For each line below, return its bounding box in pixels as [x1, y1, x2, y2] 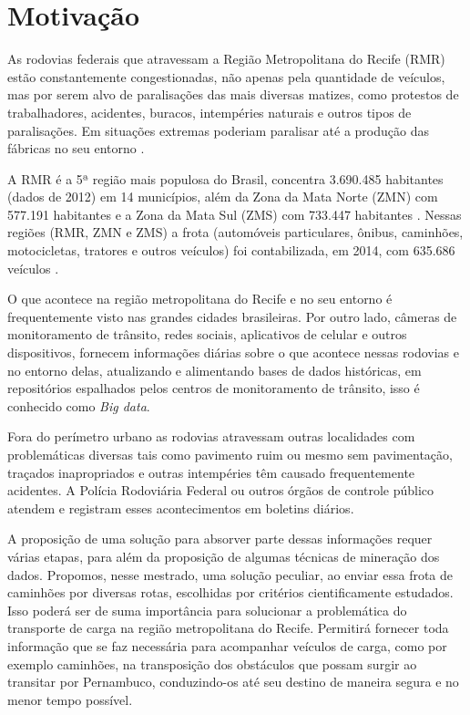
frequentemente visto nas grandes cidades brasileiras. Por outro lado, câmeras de [7, 306, 457, 326]
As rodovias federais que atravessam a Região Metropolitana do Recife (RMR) [7, 49, 445, 68]
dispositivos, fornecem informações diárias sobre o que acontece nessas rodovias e [7, 343, 459, 362]
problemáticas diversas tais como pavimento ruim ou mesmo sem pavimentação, [7, 445, 453, 463]
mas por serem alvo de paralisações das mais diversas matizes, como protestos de [7, 85, 459, 104]
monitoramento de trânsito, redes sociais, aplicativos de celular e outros [7, 325, 407, 344]
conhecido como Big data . [7, 396, 150, 415]
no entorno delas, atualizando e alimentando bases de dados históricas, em [7, 360, 422, 379]
